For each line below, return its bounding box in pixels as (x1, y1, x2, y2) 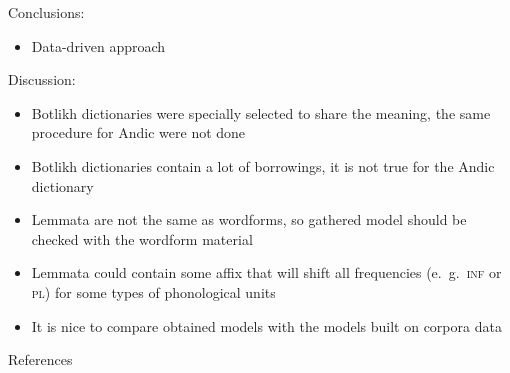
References (8, 349, 73, 370)
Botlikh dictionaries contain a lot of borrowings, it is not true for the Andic (31, 155, 495, 176)
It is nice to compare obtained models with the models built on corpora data (31, 315, 502, 336)
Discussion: (8, 69, 76, 90)
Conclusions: (8, 2, 85, 22)
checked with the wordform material (31, 228, 253, 249)
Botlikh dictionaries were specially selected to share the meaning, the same (31, 102, 491, 123)
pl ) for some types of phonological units (31, 281, 276, 302)
